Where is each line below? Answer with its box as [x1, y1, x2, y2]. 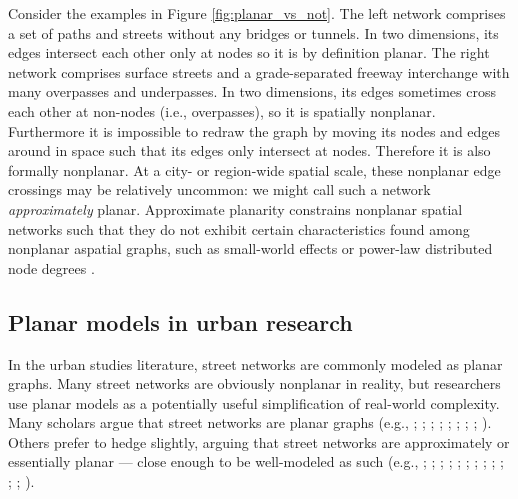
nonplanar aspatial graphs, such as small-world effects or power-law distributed [8, 238, 493, 259]
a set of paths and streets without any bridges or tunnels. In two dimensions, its [8, 22, 499, 43]
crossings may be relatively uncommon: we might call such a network [8, 179, 431, 200]
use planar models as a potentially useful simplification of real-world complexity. [8, 392, 500, 413]
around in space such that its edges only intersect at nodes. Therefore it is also [8, 140, 491, 161]
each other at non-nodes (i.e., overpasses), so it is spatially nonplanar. [8, 100, 436, 121]
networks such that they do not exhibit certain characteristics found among [8, 218, 470, 239]
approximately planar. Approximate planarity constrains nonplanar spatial [8, 198, 463, 219]
